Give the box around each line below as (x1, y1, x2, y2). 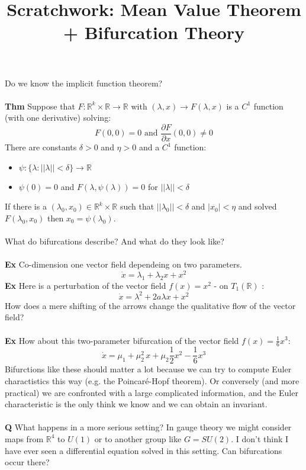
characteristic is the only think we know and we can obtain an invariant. (5, 398, 268, 410)
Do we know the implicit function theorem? (5, 76, 163, 89)
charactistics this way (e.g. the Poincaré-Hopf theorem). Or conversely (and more (5, 374, 299, 387)
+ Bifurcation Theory (63, 20, 245, 44)
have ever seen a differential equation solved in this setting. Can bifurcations (5, 444, 282, 456)
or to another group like (94, 432, 182, 445)
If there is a (5, 200, 47, 213)
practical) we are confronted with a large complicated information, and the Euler (5, 386, 298, 398)
